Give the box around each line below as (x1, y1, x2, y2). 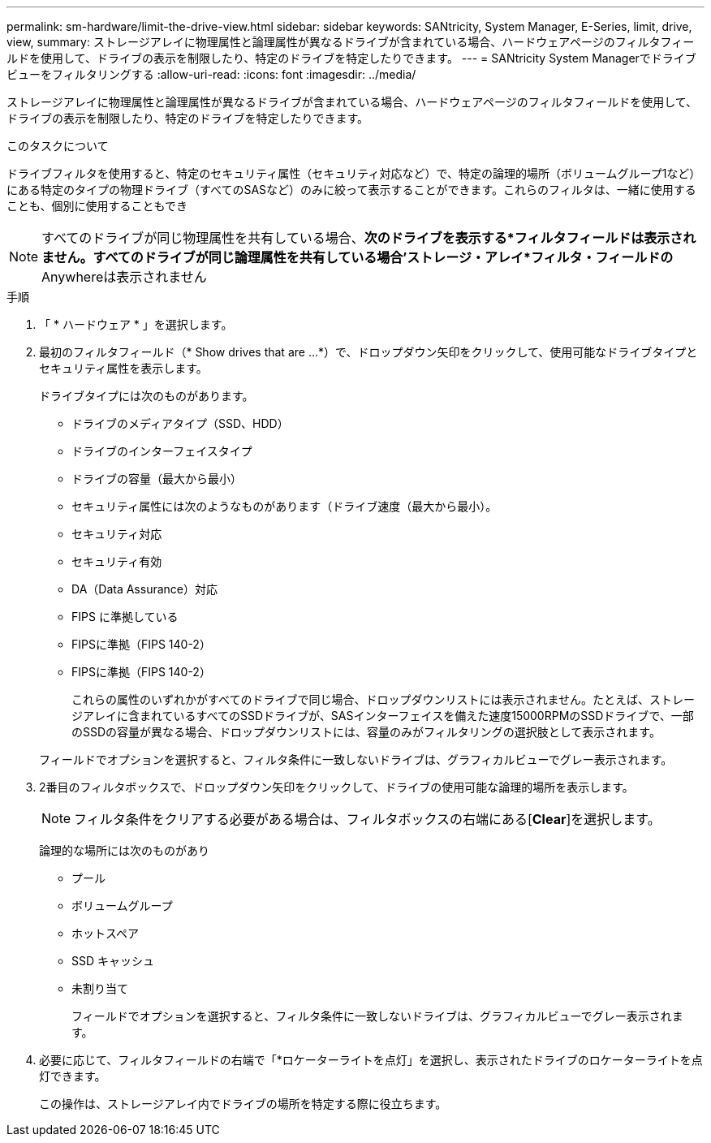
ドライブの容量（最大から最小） (71, 472, 242, 485)
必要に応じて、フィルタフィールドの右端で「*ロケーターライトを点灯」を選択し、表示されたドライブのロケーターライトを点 (39, 1053, 703, 1067)
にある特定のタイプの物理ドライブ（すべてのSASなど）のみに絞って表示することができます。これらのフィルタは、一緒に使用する (6, 183, 696, 196)
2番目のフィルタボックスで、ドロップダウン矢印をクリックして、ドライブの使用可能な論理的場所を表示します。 (39, 780, 634, 794)
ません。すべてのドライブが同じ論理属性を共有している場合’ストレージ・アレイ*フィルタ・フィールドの (41, 249, 674, 265)
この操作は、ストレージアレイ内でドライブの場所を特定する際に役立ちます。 (39, 1097, 447, 1111)
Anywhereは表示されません (41, 269, 207, 285)
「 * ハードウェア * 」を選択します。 (39, 317, 233, 331)
